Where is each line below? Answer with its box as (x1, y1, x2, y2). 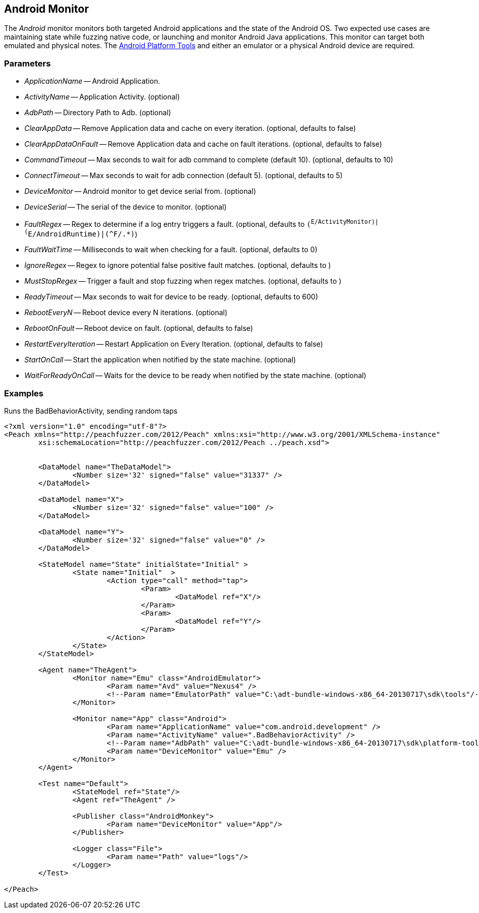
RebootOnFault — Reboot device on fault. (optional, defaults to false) (24, 324, 253, 333)
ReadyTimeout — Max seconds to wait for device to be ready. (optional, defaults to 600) (24, 292, 318, 301)
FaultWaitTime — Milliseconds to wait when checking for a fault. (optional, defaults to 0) (24, 245, 318, 254)
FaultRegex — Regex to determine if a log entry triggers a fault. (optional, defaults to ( (24, 219, 311, 228)
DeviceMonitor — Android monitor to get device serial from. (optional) (24, 187, 256, 196)
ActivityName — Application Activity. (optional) (24, 92, 180, 102)
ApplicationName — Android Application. (24, 77, 160, 86)
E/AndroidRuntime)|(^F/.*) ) (28, 229, 138, 239)
